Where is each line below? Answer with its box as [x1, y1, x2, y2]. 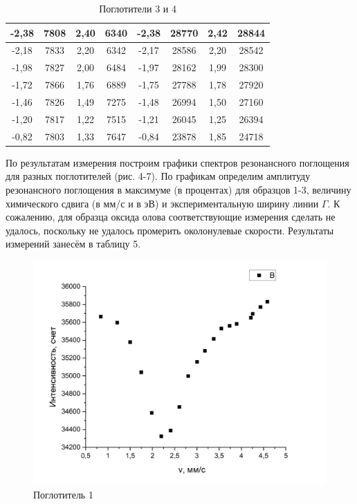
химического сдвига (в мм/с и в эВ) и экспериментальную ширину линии [6, 196, 319, 210]
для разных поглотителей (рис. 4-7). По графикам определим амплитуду [6, 169, 311, 183]
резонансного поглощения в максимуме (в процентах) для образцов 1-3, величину [6, 182, 351, 196]
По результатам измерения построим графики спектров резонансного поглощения [6, 155, 349, 169]
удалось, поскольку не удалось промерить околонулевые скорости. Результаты [6, 223, 334, 237]
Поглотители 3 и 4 [99, 1, 176, 15]
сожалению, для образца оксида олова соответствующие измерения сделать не [6, 209, 336, 224]
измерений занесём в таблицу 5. [6, 236, 141, 251]
